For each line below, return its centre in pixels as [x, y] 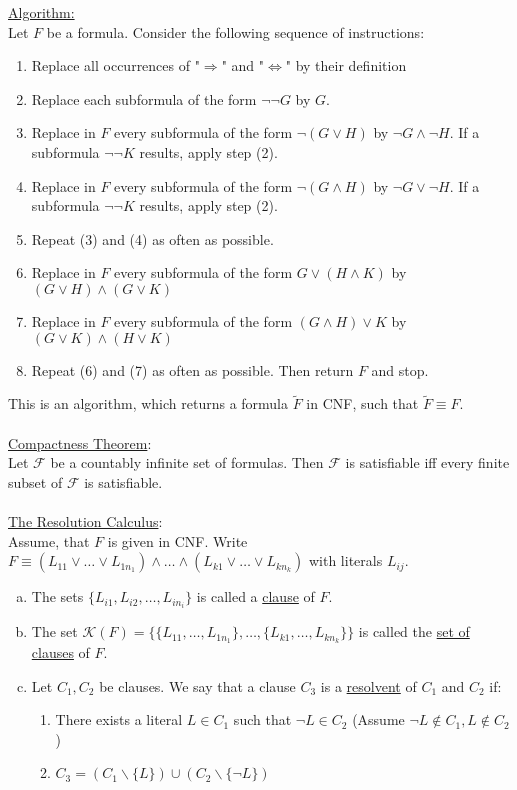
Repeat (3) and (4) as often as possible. [152, 238]
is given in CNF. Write [177, 540]
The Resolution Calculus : [85, 520]
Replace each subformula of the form [144, 98]
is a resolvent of [368, 685]
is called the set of [414, 631]
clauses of [60, 652]
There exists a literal [119, 719]
